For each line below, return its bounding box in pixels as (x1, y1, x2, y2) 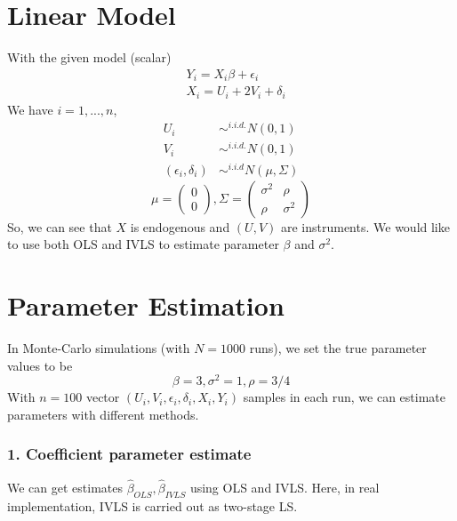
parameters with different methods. (7, 405, 199, 423)
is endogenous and (130, 217, 230, 236)
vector (85, 388, 120, 406)
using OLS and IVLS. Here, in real (189, 477, 380, 496)
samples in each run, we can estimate (243, 388, 445, 406)
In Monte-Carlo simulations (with (7, 338, 190, 357)
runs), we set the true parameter (249, 338, 427, 357)
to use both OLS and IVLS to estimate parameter (7, 235, 279, 253)
